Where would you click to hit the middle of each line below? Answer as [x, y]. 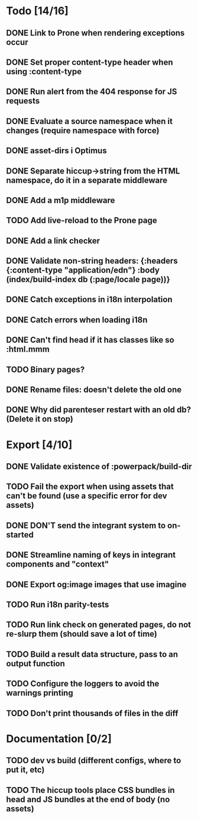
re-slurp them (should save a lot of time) [82, 634]
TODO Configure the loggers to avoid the [83, 684]
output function [35, 663]
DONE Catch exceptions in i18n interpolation [89, 300]
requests [23, 101]
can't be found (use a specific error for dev [87, 496]
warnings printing [40, 693]
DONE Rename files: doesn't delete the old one [94, 390]
